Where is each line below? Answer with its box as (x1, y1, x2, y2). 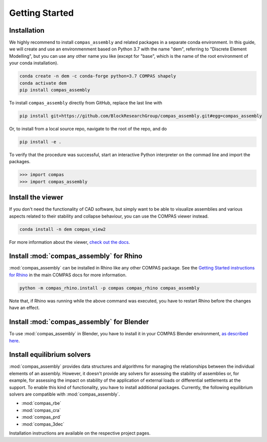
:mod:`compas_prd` (21, 414, 61, 420)
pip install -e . (19, 139, 62, 144)
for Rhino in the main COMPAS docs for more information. (9, 272, 127, 278)
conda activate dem (19, 80, 67, 86)
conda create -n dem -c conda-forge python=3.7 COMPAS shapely (19, 73, 177, 79)
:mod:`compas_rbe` (21, 400, 62, 406)
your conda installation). (9, 60, 59, 66)
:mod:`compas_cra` (21, 407, 61, 413)
